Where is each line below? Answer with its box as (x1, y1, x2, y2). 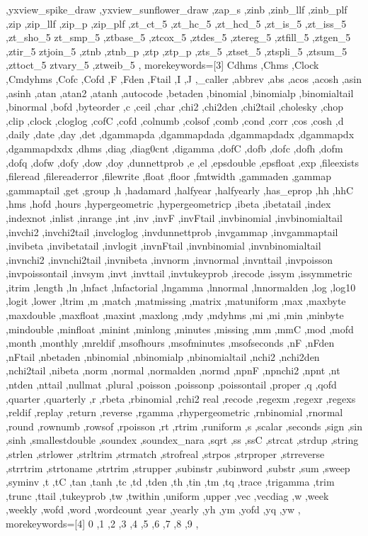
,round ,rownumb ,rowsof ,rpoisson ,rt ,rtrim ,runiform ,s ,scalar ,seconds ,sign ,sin (6, 418, 362, 433)
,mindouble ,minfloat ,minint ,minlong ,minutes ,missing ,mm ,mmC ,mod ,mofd (6, 321, 354, 336)
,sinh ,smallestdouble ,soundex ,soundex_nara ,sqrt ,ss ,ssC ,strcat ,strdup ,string (6, 432, 359, 447)
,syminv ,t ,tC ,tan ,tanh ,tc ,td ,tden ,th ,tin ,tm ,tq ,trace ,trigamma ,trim (6, 474, 335, 489)
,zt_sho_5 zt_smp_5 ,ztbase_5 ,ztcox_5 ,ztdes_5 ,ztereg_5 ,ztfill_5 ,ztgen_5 (6, 30, 351, 45)
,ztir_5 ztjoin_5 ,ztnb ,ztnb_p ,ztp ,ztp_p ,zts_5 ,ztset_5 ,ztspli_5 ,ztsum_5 (6, 43, 347, 58)
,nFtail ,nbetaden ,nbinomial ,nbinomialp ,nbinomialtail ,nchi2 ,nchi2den (6, 349, 320, 364)
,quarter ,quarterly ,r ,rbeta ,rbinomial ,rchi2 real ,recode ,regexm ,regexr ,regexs (6, 391, 356, 406)
